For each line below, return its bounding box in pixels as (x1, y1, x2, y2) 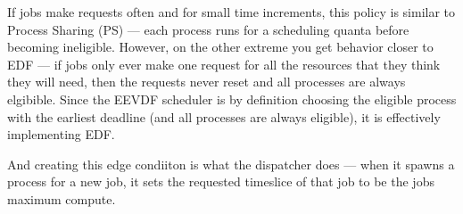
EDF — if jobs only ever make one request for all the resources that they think (7, 54, 441, 73)
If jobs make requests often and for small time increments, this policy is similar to (7, 3, 456, 21)
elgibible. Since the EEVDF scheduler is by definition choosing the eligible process (7, 89, 457, 108)
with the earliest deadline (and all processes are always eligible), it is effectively (7, 107, 441, 126)
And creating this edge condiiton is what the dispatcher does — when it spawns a (7, 154, 455, 173)
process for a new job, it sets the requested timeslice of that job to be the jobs (7, 172, 434, 191)
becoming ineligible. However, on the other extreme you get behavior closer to (7, 37, 434, 56)
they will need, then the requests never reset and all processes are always (7, 72, 406, 91)
